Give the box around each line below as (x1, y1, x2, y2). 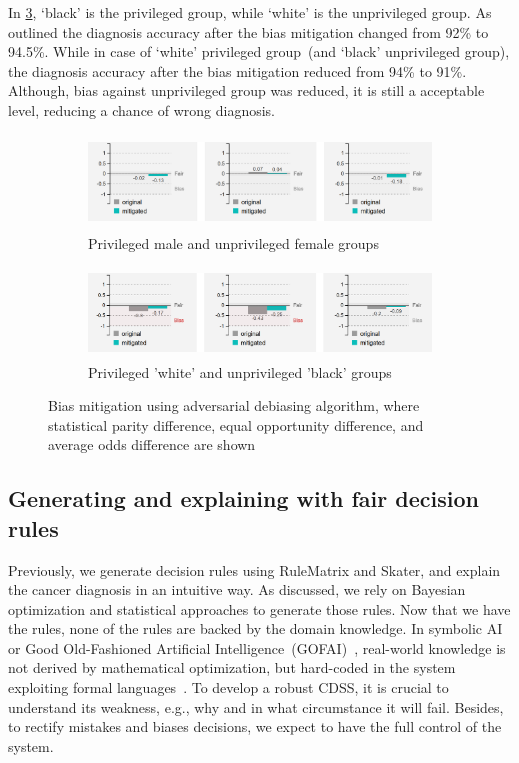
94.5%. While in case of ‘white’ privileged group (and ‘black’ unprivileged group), (8, 41, 510, 62)
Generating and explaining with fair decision (8, 483, 479, 514)
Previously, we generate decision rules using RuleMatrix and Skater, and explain (8, 559, 501, 580)
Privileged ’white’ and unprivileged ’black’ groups (88, 361, 392, 382)
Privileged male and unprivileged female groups (88, 232, 379, 253)
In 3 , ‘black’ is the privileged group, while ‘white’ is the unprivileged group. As (8, 2, 492, 22)
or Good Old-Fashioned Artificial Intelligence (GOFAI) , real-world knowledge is (8, 637, 506, 658)
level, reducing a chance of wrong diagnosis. (8, 99, 276, 120)
